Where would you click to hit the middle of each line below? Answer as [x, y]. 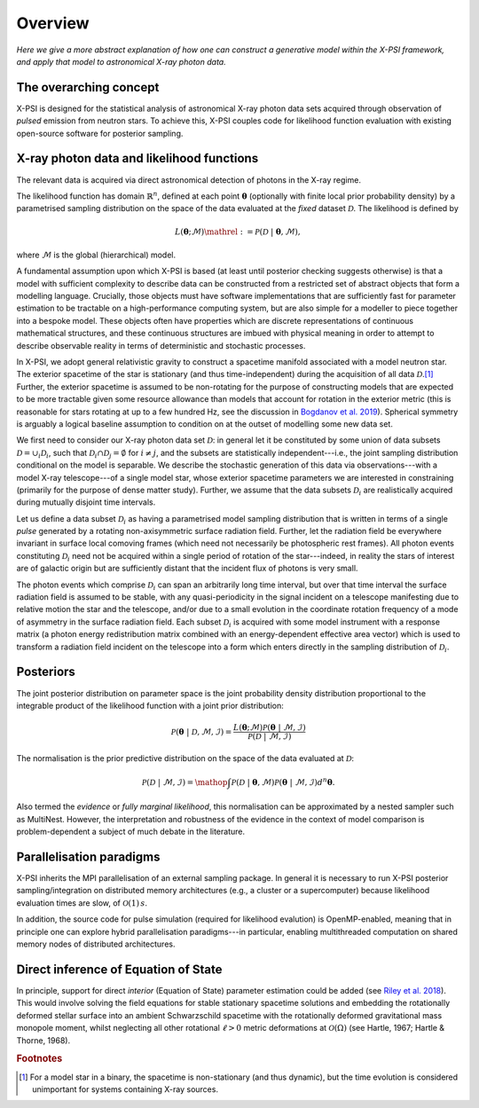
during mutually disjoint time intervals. [86, 502]
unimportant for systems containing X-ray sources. [126, 1089]
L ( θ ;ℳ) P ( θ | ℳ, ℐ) [269, 728]
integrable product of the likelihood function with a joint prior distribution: [150, 705]
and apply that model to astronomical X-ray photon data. [121, 61]
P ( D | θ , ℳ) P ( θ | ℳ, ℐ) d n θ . [283, 782]
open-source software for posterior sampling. [100, 133]
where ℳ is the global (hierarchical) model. [96, 255]
